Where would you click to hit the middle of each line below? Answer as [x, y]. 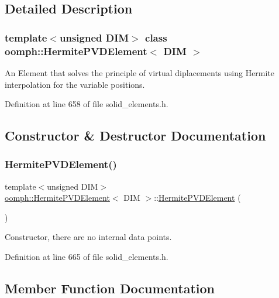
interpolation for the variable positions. [75, 84]
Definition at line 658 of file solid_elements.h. [87, 104]
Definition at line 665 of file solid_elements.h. [87, 257]
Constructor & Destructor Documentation [135, 136]
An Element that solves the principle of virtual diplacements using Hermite [140, 72]
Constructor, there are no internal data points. [88, 237]
